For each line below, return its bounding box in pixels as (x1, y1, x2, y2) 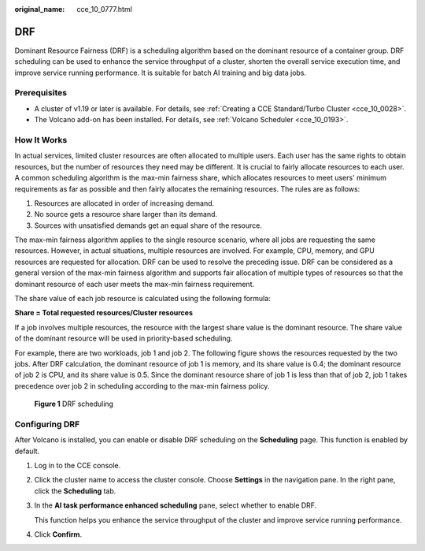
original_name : (14, 5, 65, 13)
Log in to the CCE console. (34, 461, 121, 471)
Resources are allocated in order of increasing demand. (34, 198, 215, 208)
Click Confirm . (34, 530, 83, 539)
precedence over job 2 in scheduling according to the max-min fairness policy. (14, 381, 270, 390)
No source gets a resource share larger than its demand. (34, 210, 218, 219)
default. (14, 446, 40, 456)
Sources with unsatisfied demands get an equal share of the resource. (34, 221, 263, 230)
